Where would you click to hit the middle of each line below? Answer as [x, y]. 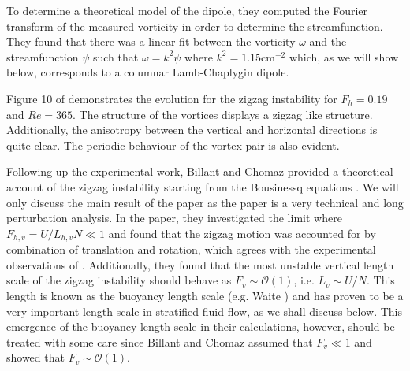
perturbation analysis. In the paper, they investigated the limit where [174, 218]
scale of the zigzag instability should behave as [119, 280]
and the [328, 41]
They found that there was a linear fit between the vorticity [151, 41]
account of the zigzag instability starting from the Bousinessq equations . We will [203, 186]
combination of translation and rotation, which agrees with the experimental [191, 249]
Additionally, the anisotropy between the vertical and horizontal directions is [192, 130]
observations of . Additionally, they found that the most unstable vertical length [200, 264]
